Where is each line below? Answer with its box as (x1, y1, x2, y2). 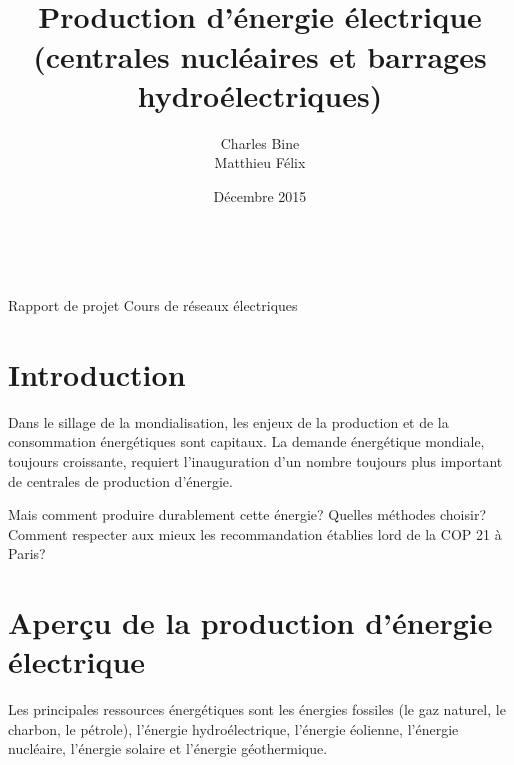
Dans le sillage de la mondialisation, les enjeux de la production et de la (8, 411, 449, 432)
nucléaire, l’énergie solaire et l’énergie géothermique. (8, 738, 328, 759)
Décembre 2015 (213, 185, 307, 206)
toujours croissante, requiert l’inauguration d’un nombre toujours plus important (8, 450, 503, 471)
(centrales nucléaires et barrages (33, 35, 487, 76)
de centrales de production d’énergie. (8, 470, 233, 491)
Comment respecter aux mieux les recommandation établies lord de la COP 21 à (8, 523, 502, 544)
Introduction (8, 353, 186, 394)
